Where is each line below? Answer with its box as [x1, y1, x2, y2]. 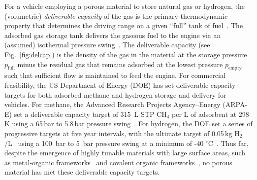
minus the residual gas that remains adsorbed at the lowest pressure [17, 59, 223, 69]
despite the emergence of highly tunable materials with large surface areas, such [4, 147, 245, 158]
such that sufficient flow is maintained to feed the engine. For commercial [4, 70, 225, 80]
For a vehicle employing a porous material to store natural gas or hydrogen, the [4, 1, 245, 11]
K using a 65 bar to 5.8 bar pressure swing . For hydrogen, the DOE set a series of [4, 118, 253, 129]
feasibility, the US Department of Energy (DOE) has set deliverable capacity [4, 79, 236, 90]
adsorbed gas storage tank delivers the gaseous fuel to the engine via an [4, 30, 221, 40]
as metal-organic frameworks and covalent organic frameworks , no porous [4, 157, 232, 167]
